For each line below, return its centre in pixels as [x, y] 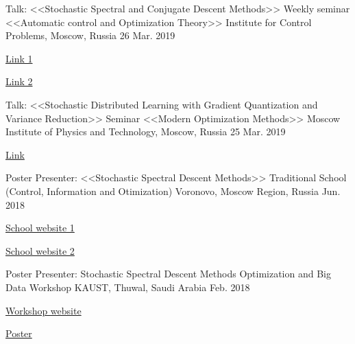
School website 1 [40, 228]
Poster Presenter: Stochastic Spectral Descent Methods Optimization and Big [168, 274]
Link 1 [19, 58]
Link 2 [19, 81]
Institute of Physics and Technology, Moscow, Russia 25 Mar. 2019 [146, 131]
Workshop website [44, 310]
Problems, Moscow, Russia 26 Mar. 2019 [90, 35]
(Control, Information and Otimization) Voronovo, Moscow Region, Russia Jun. [173, 191]
